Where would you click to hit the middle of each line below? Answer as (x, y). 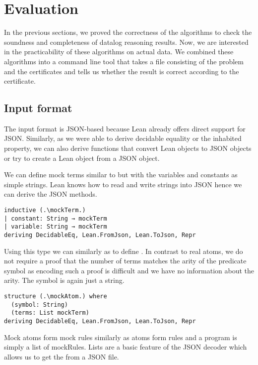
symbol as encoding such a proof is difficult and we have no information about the (129, 270)
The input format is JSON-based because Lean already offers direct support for (125, 128)
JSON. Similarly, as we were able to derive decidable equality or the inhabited (123, 138)
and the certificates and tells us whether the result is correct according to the (122, 71)
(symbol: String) (39, 304)
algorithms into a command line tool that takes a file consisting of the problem (124, 61)
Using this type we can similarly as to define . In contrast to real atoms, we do (124, 251)
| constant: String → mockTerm (56, 218)
